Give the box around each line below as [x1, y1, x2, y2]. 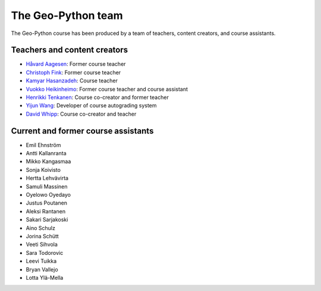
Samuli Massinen [26, 183, 68, 190]
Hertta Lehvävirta [26, 175, 68, 182]
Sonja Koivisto [26, 166, 61, 173]
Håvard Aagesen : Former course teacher [26, 60, 126, 68]
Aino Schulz [26, 224, 56, 231]
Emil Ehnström [26, 141, 62, 148]
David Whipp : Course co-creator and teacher [26, 110, 137, 117]
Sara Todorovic [26, 249, 64, 256]
